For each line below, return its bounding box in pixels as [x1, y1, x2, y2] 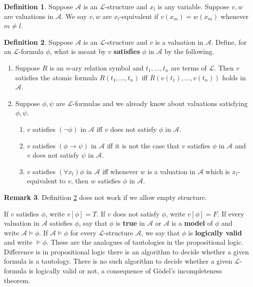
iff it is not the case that [107, 140, 180, 150]
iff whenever [102, 166, 138, 176]
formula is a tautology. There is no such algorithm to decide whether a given [4, 256, 232, 266]
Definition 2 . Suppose [4, 36, 73, 47]
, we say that [141, 227, 180, 237]
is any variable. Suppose [158, 1, 230, 11]
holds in [222, 72, 246, 82]
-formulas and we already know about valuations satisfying [72, 98, 248, 108]
